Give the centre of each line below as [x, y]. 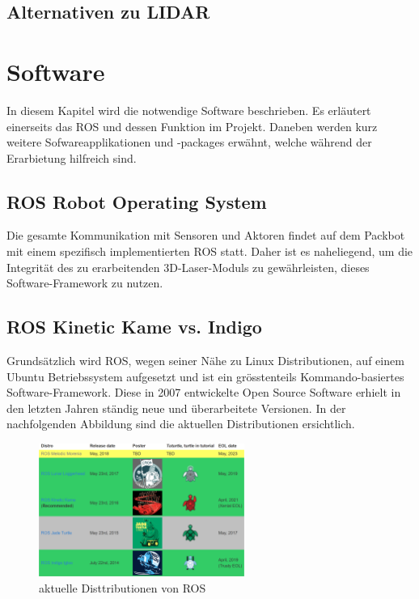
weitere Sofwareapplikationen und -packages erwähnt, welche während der [189, 142]
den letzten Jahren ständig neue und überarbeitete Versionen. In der [176, 408]
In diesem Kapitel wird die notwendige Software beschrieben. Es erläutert [189, 110]
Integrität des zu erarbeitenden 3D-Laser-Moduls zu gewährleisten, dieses [188, 267]
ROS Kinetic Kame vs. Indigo [134, 327]
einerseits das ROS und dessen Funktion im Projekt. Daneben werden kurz [192, 126]
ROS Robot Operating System [137, 201]
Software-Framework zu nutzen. [85, 283]
